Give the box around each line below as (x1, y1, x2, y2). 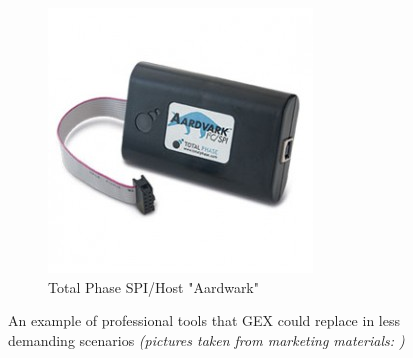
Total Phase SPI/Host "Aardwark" (48, 276, 259, 297)
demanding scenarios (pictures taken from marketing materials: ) (8, 329, 405, 350)
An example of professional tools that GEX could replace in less (8, 310, 400, 331)
